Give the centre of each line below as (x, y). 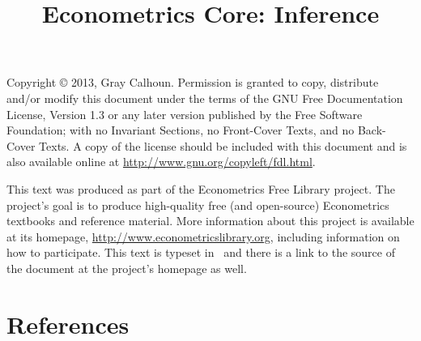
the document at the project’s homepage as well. (127, 268)
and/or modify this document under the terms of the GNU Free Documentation (205, 98)
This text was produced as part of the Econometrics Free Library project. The (201, 188)
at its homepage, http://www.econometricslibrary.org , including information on (203, 236)
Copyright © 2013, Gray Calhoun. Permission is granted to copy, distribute (193, 82)
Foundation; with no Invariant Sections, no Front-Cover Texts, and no (181, 130)
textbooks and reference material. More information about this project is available (210, 221)
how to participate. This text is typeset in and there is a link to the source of (201, 252)
